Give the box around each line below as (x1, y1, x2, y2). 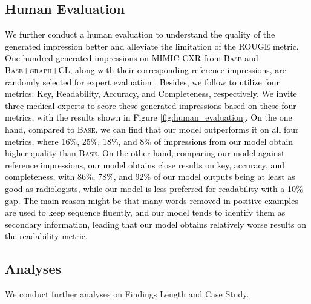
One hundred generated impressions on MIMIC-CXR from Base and (5, 51, 258, 64)
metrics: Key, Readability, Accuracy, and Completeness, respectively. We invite (5, 87, 297, 100)
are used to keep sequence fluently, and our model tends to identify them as (5, 206, 286, 219)
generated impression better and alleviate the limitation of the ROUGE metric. (5, 39, 299, 52)
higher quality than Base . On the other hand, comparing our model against (5, 147, 285, 159)
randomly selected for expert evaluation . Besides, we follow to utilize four (5, 75, 280, 88)
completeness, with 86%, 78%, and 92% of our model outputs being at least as (5, 170, 295, 183)
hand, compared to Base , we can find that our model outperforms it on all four (5, 122, 299, 135)
